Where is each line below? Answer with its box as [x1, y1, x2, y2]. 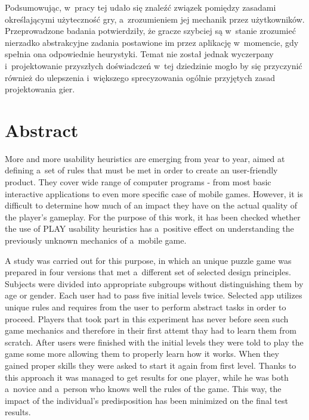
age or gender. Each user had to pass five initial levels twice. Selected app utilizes [5, 289, 302, 301]
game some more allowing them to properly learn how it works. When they [5, 347, 279, 360]
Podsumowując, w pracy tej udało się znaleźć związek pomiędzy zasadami [5, 1, 276, 13]
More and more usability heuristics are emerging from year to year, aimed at [5, 152, 285, 164]
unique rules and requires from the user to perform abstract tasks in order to [5, 301, 286, 313]
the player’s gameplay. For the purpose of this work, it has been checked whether [5, 210, 301, 223]
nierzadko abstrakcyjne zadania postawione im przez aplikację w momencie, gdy [5, 36, 299, 48]
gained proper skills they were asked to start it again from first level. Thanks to [5, 359, 296, 371]
